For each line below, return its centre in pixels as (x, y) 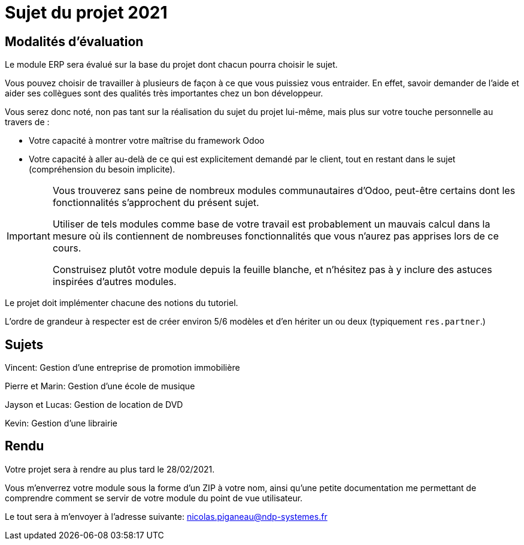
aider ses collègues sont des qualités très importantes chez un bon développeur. (164, 93)
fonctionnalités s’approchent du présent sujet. (156, 203)
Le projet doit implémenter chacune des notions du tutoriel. (122, 303)
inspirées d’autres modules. (114, 282)
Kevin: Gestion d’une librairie (61, 423)
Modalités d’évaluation (74, 41)
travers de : (27, 122)
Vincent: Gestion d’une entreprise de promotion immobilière (122, 368)
